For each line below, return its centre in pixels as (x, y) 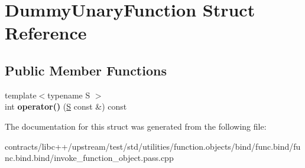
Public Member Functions (86, 70)
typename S (69, 95)
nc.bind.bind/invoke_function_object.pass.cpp (89, 158)
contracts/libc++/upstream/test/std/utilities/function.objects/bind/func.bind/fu (153, 146)
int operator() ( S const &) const (66, 106)
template (21, 95)
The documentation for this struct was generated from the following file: (136, 126)
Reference (46, 33)
